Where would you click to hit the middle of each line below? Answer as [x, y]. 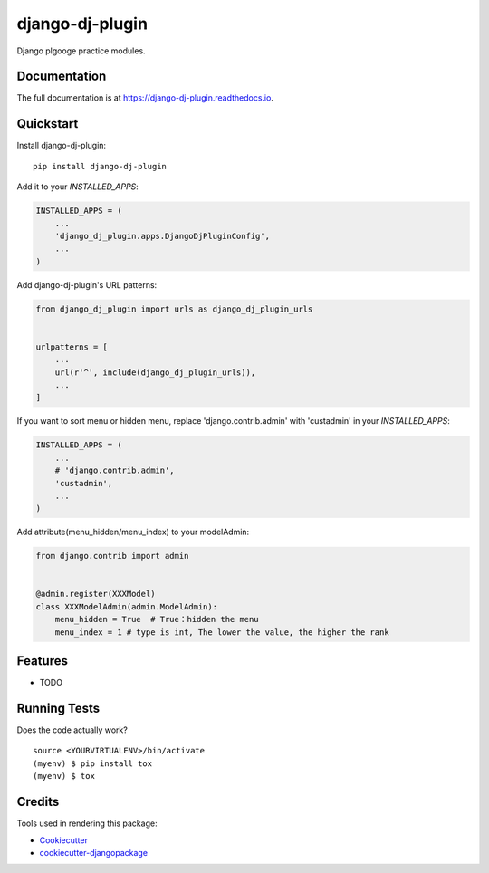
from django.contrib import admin [112, 556]
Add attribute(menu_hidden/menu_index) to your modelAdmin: [133, 532]
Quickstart [48, 124]
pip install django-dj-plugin [100, 166]
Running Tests [58, 708]
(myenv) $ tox [64, 776]
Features [42, 661]
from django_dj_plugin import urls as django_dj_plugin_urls [174, 309]
